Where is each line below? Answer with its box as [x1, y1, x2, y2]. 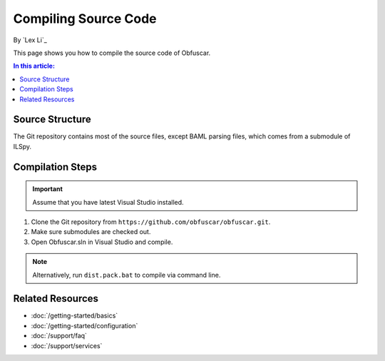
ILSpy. [13, 142, 32, 151]
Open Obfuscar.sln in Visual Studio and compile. [31, 238, 173, 246]
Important [32, 185, 63, 193]
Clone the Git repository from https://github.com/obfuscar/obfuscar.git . [31, 218, 271, 226]
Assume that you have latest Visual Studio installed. [32, 198, 185, 206]
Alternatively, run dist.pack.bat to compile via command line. [32, 270, 221, 279]
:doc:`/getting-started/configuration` [31, 321, 138, 330]
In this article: [13, 61, 55, 71]
